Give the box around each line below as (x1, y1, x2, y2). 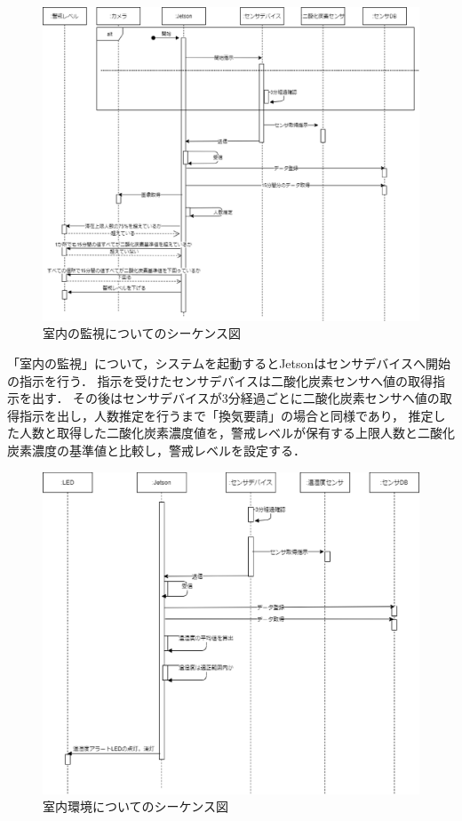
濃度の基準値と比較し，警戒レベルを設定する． (31, 440, 306, 459)
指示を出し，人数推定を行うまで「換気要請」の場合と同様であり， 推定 (19, 406, 434, 424)
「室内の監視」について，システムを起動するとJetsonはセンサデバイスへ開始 (7, 353, 450, 372)
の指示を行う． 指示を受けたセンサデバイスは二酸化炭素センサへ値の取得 (7, 371, 434, 390)
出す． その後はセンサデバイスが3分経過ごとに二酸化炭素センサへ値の (31, 389, 440, 407)
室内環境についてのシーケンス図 (43, 797, 228, 816)
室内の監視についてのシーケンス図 (43, 324, 241, 342)
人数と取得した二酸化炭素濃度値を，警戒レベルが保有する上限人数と (19, 423, 418, 442)
